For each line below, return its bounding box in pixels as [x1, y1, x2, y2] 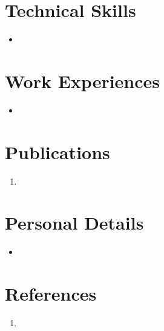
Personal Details [5, 210, 144, 235]
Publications [5, 139, 110, 164]
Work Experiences [5, 68, 160, 93]
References [5, 281, 97, 306]
